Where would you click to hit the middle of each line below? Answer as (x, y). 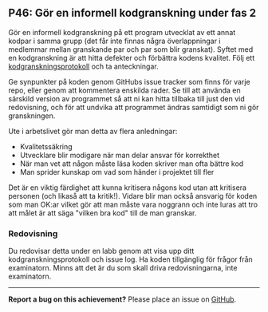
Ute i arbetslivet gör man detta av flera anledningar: (93, 131)
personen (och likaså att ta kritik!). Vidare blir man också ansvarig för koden (133, 195)
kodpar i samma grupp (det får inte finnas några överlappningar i (114, 41)
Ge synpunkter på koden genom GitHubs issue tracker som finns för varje (130, 81)
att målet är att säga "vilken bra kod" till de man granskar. (102, 213)
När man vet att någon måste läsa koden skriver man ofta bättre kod (132, 164)
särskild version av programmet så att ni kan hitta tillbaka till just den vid (126, 98)
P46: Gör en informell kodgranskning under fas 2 (132, 13)
